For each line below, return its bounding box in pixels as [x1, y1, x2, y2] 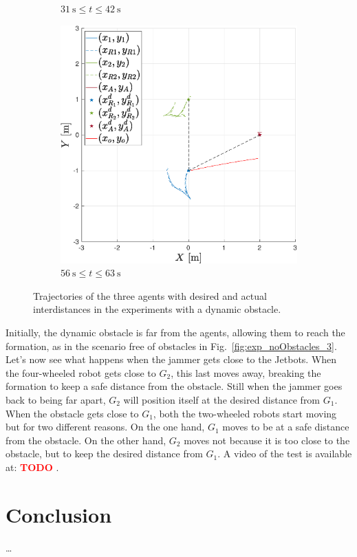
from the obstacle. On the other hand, [6, 433, 166, 447]
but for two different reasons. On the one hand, [6, 419, 205, 434]
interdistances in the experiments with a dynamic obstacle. [33, 302, 281, 316]
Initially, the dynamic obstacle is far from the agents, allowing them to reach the [6, 325, 345, 339]
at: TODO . [6, 459, 59, 474]
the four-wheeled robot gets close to [6, 365, 156, 380]
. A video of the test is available [217, 446, 352, 461]
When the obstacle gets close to [6, 406, 139, 420]
